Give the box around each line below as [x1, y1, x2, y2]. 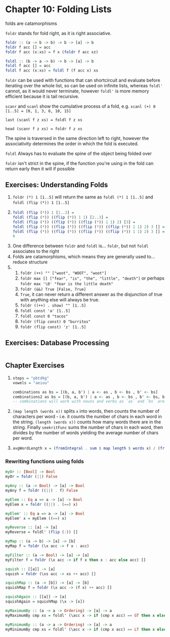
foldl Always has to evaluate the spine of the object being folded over [5, 151, 152, 157]
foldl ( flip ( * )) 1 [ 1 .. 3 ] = [12, 210, 74, 215]
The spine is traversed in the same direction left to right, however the [5, 136, 149, 142]
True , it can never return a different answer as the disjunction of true [20, 291, 163, 297]
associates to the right [12, 248, 59, 254]
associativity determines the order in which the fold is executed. [5, 141, 139, 147]
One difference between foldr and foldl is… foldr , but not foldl [12, 243, 149, 249]
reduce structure [12, 259, 48, 265]
